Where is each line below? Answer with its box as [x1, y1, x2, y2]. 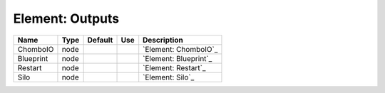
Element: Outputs [13, 11, 120, 26]
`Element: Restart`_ [143, 62, 206, 72]
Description [143, 35, 183, 45]
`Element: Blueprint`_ [143, 53, 212, 63]
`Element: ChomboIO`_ [143, 44, 218, 54]
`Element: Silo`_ [143, 72, 195, 82]
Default [87, 35, 113, 45]
